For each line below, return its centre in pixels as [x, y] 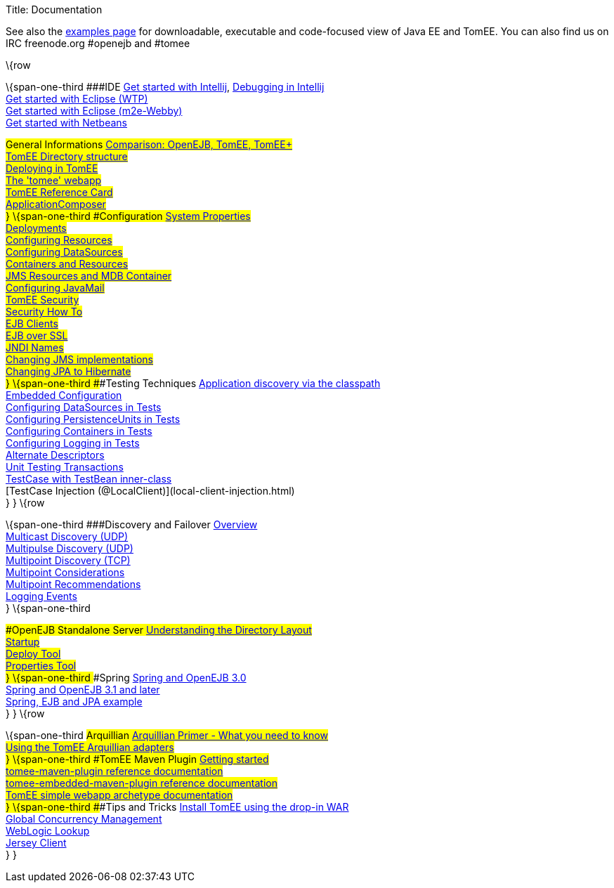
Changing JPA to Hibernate [68, 371]
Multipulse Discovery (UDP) [70, 548]
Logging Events [41, 596]
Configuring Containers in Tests [79, 431]
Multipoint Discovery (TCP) [68, 560]
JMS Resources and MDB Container [89, 276]
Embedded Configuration [64, 395]
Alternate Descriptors [55, 455]
